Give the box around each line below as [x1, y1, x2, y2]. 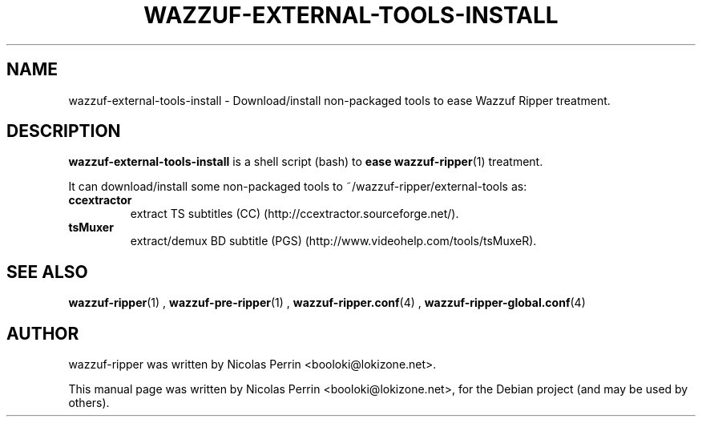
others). [68, 396, 110, 410]
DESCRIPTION [6, 121, 121, 142]
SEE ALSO [6, 261, 88, 282]
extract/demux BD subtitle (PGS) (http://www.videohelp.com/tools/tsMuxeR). [130, 234, 537, 248]
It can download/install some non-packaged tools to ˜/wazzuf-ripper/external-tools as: [68, 179, 527, 194]
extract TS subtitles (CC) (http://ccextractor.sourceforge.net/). [130, 207, 459, 221]
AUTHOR [6, 323, 79, 344]
